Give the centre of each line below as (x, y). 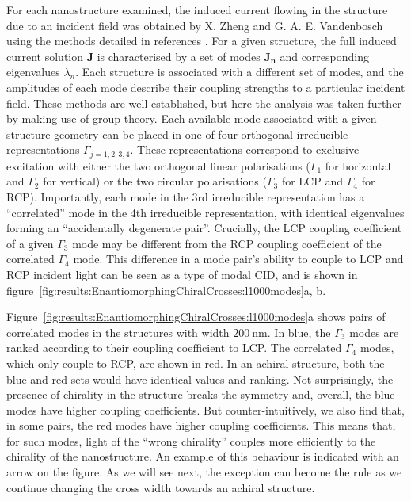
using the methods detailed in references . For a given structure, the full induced (202, 41)
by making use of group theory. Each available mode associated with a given (192, 119)
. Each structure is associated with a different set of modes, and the (240, 72)
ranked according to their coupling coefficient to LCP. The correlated (174, 348)
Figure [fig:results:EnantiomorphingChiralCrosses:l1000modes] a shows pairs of (196, 317)
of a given (30, 243)
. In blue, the (299, 332)
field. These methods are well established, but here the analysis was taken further (204, 103)
